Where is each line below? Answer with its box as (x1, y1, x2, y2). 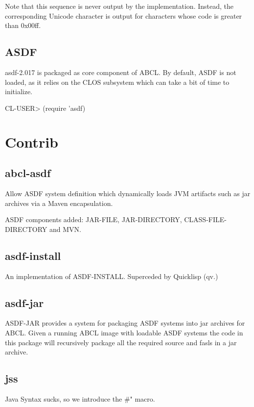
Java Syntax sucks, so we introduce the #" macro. (5, 393, 155, 404)
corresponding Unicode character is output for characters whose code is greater (5, 10, 242, 21)
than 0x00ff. (5, 20, 41, 30)
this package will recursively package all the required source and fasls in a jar (5, 337, 237, 347)
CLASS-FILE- (184, 214, 227, 225)
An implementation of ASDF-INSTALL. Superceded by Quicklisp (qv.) (5, 271, 218, 281)
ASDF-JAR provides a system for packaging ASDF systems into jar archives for (5, 318, 245, 328)
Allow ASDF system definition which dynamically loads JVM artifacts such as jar (5, 188, 251, 198)
